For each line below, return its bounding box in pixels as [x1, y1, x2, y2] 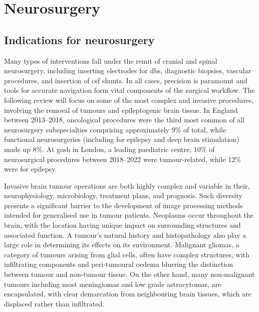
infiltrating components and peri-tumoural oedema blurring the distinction [4, 259, 233, 269]
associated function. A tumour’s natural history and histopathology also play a [4, 229, 246, 240]
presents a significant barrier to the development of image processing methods [4, 200, 243, 210]
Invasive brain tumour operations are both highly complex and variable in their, [4, 180, 250, 191]
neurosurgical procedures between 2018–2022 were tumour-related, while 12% [4, 153, 241, 164]
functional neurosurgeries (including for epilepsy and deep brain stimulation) [4, 134, 239, 144]
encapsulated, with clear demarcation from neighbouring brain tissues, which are [4, 288, 251, 299]
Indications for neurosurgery [4, 32, 155, 47]
